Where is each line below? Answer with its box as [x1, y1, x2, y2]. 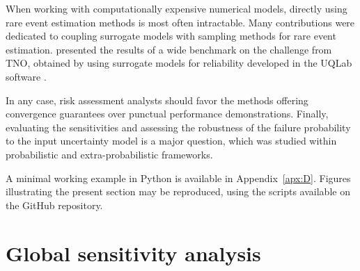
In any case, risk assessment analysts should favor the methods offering [6, 92, 308, 107]
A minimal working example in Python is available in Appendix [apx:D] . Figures [6, 170, 351, 185]
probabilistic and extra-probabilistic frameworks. [6, 147, 213, 161]
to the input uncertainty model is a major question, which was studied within [6, 133, 337, 148]
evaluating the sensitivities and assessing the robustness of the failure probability [6, 120, 351, 134]
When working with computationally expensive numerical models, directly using [6, 1, 347, 15]
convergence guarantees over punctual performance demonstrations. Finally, [6, 106, 329, 121]
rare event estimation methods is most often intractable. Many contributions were [6, 15, 355, 29]
